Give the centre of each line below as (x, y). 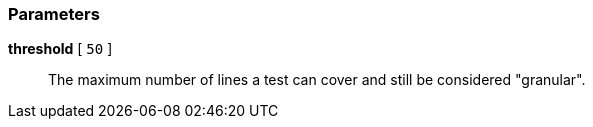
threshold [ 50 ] (60, 49)
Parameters (54, 14)
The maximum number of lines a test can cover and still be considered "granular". (317, 80)
